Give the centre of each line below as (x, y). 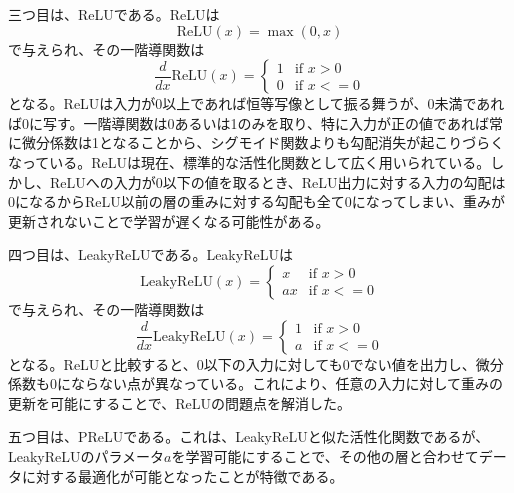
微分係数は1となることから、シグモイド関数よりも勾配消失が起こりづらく (263, 142)
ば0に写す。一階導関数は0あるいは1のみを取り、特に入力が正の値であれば (248, 122)
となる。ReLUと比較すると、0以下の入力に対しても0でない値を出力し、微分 (256, 363)
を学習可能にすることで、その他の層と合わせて (325, 455)
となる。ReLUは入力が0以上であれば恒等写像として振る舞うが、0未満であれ (256, 103)
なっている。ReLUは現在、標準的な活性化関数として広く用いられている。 (249, 161)
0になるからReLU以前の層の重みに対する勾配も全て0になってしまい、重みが (257, 201)
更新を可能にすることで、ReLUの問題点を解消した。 (179, 402)
